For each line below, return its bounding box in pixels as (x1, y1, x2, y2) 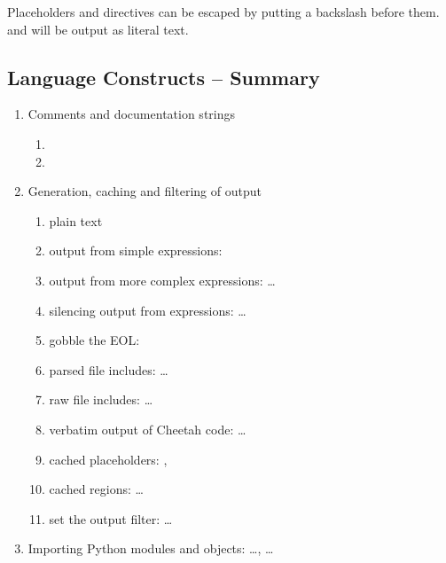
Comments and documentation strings (27, 105, 236, 123)
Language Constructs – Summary (7, 63, 320, 90)
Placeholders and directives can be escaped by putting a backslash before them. (7, 3, 440, 20)
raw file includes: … (49, 390, 153, 409)
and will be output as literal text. (7, 20, 189, 38)
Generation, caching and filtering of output (27, 182, 262, 200)
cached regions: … (49, 480, 144, 498)
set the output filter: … (49, 509, 173, 528)
